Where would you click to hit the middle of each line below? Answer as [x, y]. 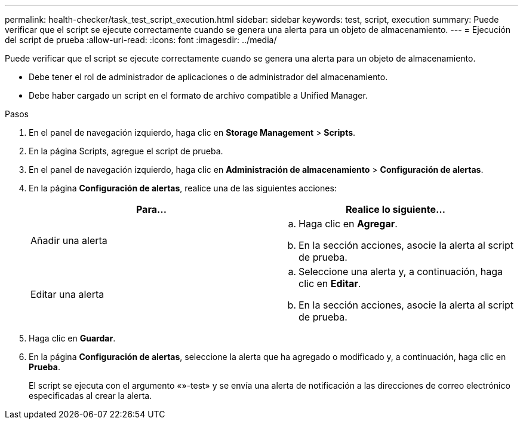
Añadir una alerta [69, 240]
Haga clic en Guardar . [72, 338]
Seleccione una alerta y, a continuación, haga [401, 272]
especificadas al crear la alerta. [90, 396]
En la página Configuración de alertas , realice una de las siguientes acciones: [183, 188]
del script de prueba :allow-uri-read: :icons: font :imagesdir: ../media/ [141, 40]
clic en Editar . [330, 283]
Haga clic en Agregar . [348, 224]
